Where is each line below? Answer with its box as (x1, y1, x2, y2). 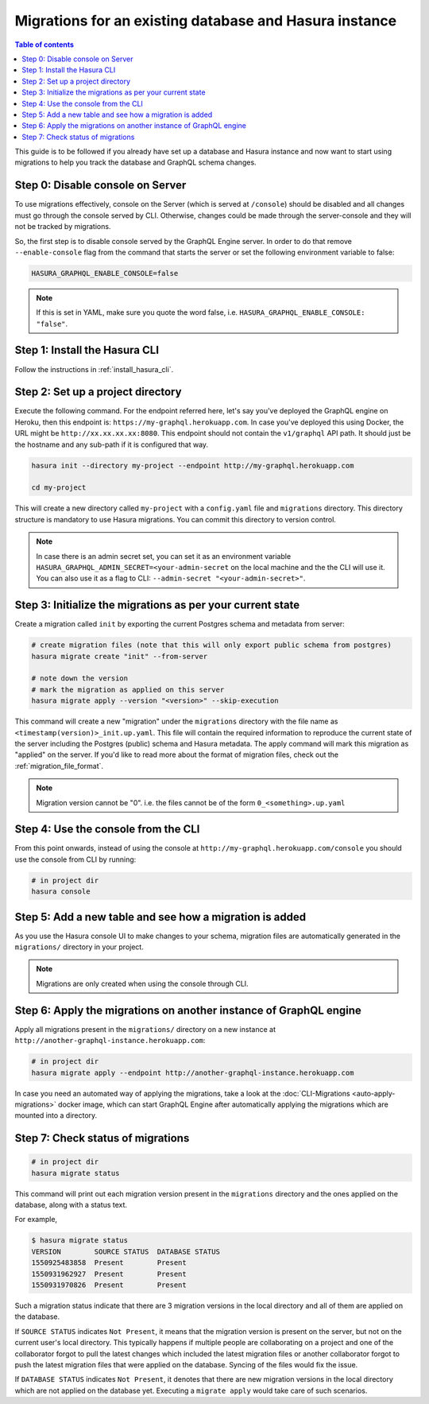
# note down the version (31, 674, 129, 683)
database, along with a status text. (14, 1200, 127, 1210)
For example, (14, 1215, 58, 1224)
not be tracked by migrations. (14, 222, 111, 231)
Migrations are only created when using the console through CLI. (36, 979, 249, 988)
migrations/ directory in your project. (14, 942, 145, 952)
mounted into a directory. (14, 1111, 98, 1120)
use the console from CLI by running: (14, 855, 137, 864)
